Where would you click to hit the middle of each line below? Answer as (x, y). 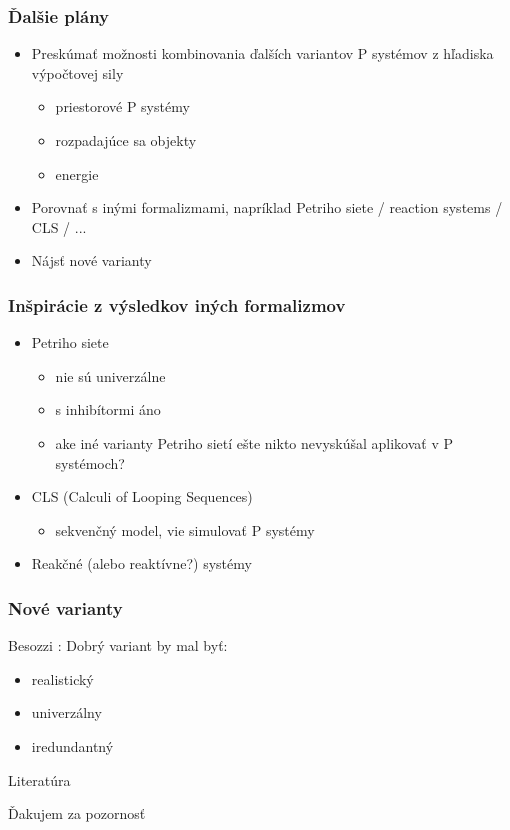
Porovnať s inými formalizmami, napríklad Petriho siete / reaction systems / (267, 207)
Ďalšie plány (59, 15)
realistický (62, 678)
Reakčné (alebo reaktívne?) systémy (141, 563)
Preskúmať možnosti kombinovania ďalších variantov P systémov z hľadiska (262, 53)
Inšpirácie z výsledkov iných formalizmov (177, 304)
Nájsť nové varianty (91, 260)
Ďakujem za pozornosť (77, 813)
